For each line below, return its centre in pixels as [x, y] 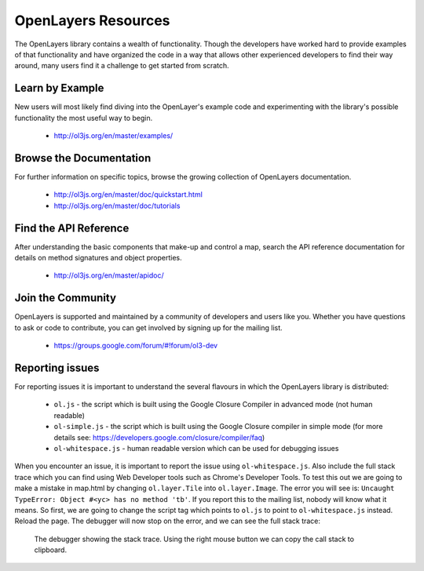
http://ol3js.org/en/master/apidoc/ [109, 275]
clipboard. [50, 550]
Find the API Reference [72, 228]
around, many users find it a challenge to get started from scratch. [122, 66]
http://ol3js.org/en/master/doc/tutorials [117, 205]
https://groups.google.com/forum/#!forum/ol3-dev [136, 346]
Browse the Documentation [83, 158]
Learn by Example [59, 88]
